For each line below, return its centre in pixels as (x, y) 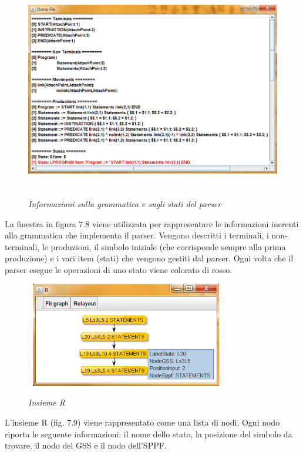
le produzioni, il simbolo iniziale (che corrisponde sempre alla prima (164, 246)
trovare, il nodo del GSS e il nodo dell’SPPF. (86, 445)
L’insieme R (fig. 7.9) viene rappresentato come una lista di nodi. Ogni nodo (142, 422)
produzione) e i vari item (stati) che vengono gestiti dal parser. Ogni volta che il (149, 258)
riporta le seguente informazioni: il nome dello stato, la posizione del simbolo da (149, 434)
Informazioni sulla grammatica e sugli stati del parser (125, 203)
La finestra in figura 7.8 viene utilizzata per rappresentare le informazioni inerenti (152, 223)
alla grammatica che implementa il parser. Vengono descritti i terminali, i (137, 235)
